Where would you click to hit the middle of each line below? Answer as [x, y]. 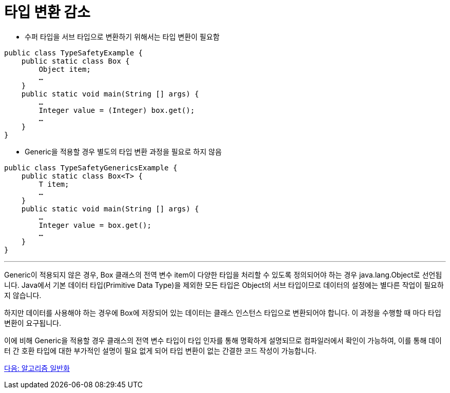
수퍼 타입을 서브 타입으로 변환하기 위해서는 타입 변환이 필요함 [122, 36]
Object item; [65, 69]
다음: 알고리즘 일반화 [37, 368]
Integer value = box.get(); [95, 225]
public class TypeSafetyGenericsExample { [91, 168]
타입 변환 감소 [47, 12]
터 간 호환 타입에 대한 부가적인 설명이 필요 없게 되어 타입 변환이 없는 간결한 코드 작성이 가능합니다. [160, 350]
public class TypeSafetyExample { [73, 53]
